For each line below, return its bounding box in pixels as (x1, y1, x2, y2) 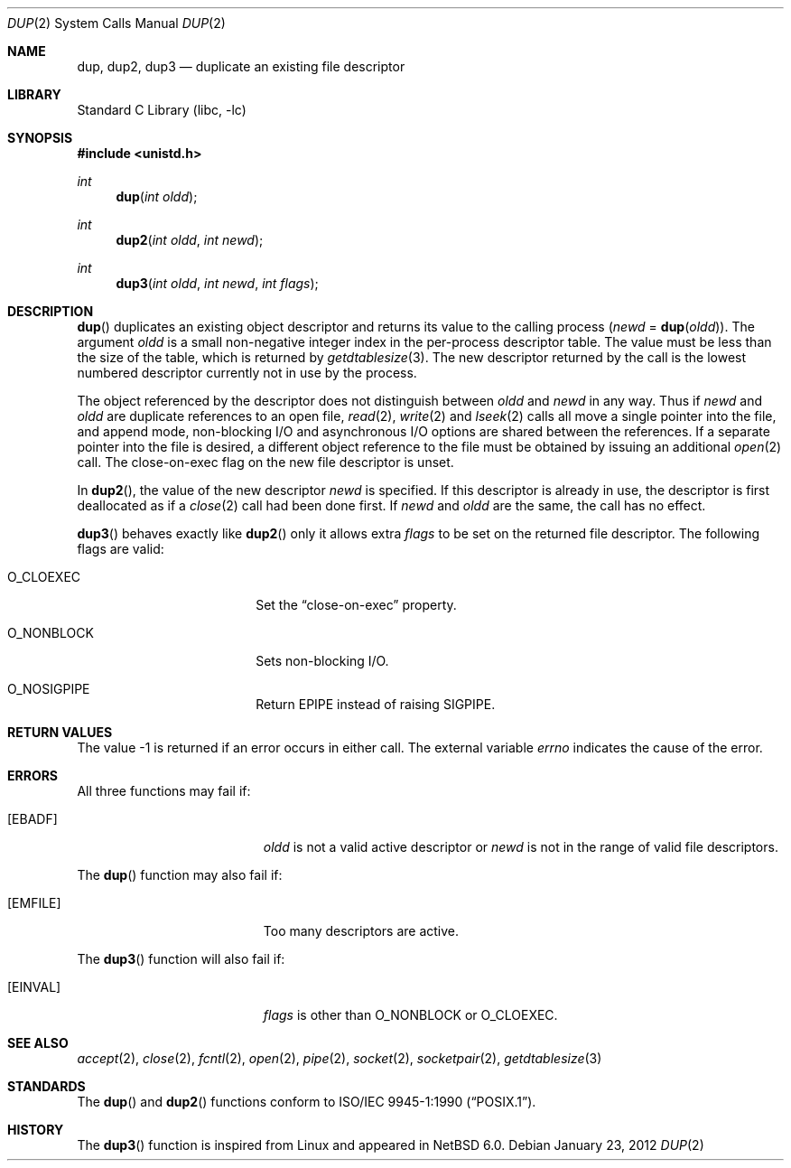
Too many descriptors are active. (263, 923, 460, 939)
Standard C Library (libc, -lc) (77, 102, 247, 117)
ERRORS (7, 768, 59, 783)
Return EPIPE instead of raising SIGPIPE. (256, 696, 496, 712)
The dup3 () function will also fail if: (77, 951, 285, 967)
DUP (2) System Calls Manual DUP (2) (7, 15, 226, 31)
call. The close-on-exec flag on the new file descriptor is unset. (77, 454, 454, 470)
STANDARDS (7, 1079, 86, 1094)
